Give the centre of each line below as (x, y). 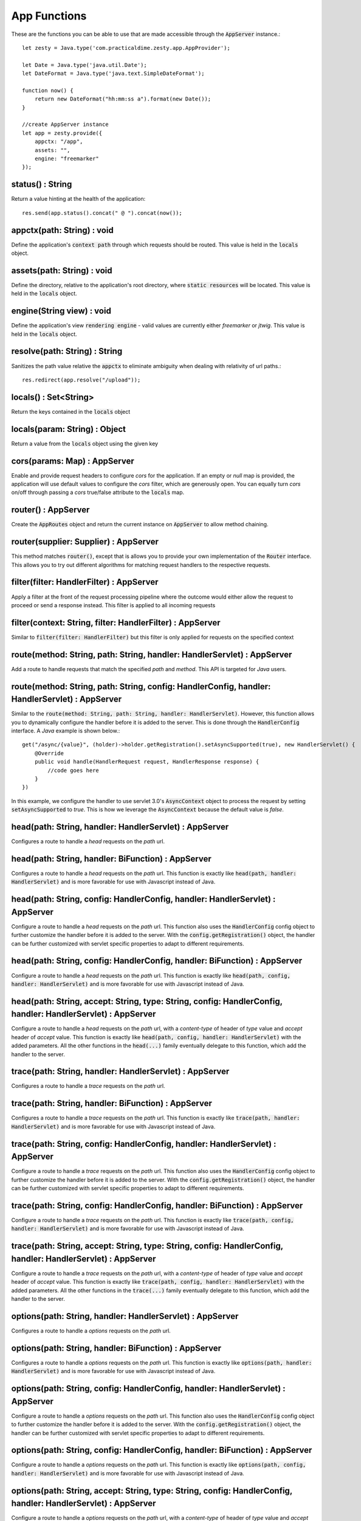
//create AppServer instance (65, 124)
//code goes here (74, 770)
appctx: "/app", (59, 142)
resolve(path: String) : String (67, 351)
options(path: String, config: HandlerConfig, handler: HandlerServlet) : (148, 1389)
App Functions (49, 16)
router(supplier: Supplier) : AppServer (85, 542)
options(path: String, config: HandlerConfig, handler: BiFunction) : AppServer (162, 1450)
